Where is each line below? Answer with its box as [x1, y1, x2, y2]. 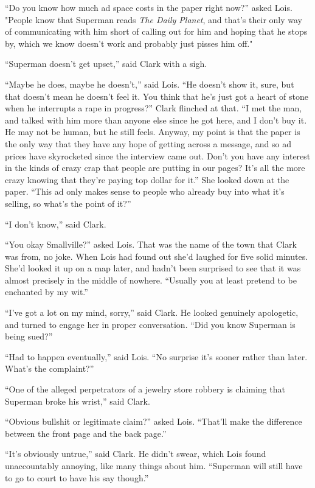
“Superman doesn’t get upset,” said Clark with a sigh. [5, 57, 207, 70]
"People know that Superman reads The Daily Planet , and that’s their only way [5, 13, 302, 26]
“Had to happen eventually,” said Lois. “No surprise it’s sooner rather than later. [5, 350, 308, 363]
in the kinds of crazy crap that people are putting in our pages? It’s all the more [5, 161, 305, 174]
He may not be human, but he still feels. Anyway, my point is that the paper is [5, 125, 300, 138]
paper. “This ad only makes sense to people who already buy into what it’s [5, 185, 285, 198]
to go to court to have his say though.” [5, 471, 149, 484]
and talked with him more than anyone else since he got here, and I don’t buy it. [5, 113, 307, 126]
